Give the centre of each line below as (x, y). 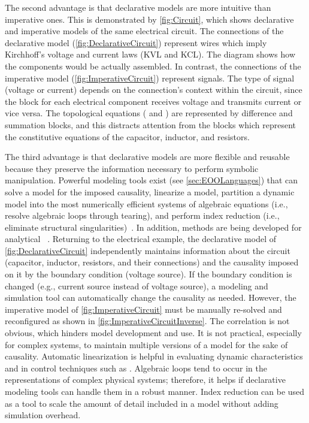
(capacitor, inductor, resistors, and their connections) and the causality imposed (152, 262)
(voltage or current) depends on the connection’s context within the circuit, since (154, 90)
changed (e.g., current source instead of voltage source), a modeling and (137, 285)
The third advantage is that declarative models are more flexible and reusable (147, 157)
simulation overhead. (43, 415)
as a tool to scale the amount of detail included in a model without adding (142, 403)
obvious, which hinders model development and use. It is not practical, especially (153, 333)
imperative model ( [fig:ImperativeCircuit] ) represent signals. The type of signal (150, 78)
